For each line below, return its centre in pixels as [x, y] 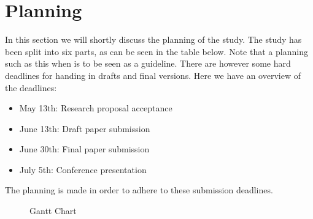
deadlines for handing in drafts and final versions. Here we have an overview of [153, 75]
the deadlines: [31, 87]
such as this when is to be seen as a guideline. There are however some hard [148, 63]
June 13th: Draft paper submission [85, 128]
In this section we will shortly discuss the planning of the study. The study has [153, 39]
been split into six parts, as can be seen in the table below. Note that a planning [156, 51]
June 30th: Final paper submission [84, 149]
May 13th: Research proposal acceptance [96, 108]
